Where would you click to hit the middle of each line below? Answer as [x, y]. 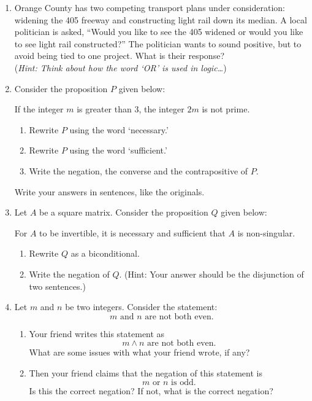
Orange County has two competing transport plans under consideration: [150, 7]
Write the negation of [69, 274]
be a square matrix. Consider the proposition [124, 212]
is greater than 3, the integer [131, 109]
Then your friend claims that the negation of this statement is [146, 372]
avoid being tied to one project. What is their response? [119, 56]
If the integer [39, 109]
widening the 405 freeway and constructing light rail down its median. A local [161, 19]
